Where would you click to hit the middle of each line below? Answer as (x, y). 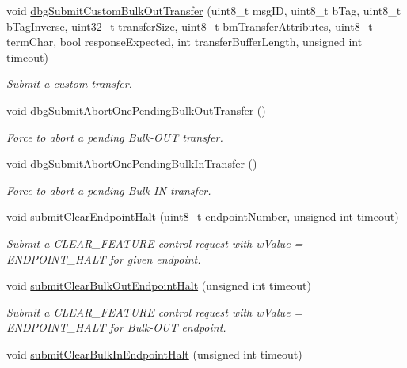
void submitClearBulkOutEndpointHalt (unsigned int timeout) (159, 285)
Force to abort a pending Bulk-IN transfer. (109, 190)
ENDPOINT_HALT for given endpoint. (104, 258)
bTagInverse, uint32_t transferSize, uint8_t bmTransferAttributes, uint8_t (190, 26)
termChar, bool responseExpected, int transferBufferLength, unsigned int (184, 42)
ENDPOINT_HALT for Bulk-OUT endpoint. (116, 327)
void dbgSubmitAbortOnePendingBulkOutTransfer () (136, 110)
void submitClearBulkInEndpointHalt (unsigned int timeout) (154, 353)
